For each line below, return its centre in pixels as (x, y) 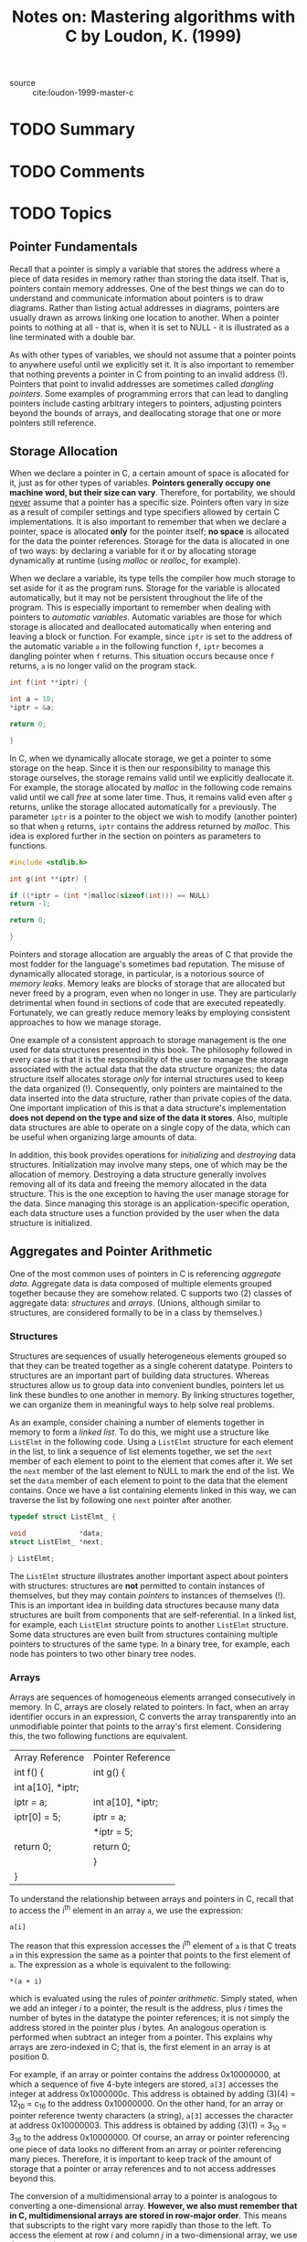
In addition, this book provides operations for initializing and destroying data (153, 1155)
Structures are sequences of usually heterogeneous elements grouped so (148, 1356)
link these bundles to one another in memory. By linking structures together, (152, 1395)
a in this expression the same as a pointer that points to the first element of (150, 1955)
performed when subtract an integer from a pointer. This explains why (141, 2037)
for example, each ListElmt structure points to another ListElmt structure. (149, 1624)
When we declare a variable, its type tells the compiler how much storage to (153, 579)
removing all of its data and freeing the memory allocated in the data (138, 1184)
